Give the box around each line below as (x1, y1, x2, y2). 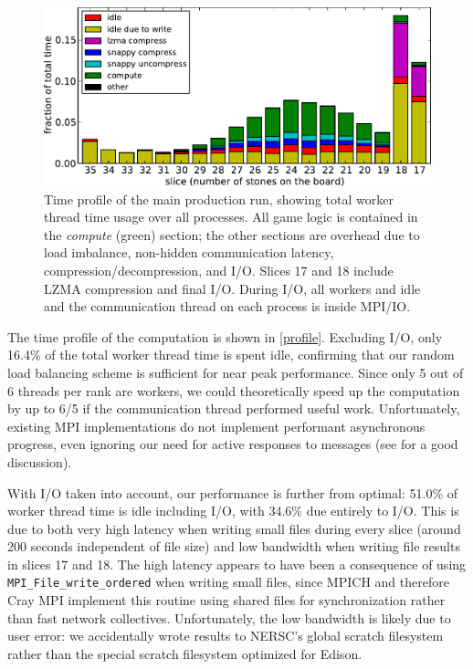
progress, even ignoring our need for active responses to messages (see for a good (7, 434, 458, 454)
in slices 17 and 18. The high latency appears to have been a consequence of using (7, 554, 467, 573)
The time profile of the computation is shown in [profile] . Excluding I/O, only (7, 327, 443, 346)
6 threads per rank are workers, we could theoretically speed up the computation (7, 381, 460, 400)
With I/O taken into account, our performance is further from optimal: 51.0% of (7, 483, 458, 502)
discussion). (7, 452, 72, 471)
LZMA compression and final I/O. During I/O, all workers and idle (44, 278, 421, 298)
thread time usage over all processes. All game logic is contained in (44, 207, 418, 226)
